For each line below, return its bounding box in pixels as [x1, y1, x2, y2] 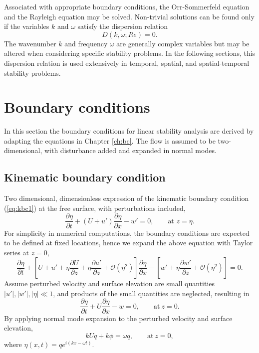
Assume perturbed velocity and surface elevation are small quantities [4, 278, 215, 289]
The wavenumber [4, 38, 56, 48]
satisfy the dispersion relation [77, 21, 168, 31]
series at [4, 247, 29, 257]
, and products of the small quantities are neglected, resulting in [53, 288, 250, 298]
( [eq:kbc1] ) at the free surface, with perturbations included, [4, 202, 186, 213]
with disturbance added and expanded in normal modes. [44, 145, 217, 156]
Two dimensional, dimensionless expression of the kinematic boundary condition [4, 193, 249, 203]
